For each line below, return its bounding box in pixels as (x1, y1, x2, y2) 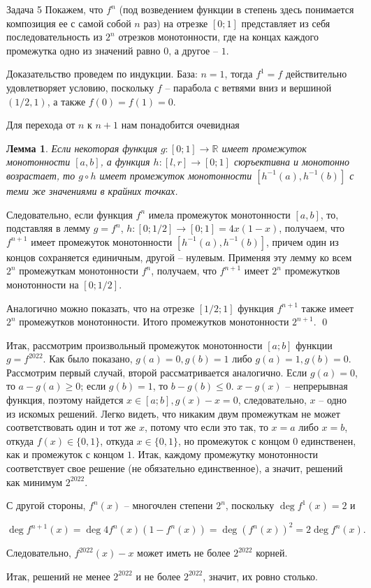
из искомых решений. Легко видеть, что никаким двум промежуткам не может (6, 406, 340, 420)
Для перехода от (6, 117, 75, 132)
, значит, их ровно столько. (203, 568, 318, 583)
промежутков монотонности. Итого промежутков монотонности (19, 314, 289, 329)
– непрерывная (285, 378, 348, 393)
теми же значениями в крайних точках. (6, 183, 178, 198)
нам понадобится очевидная (121, 117, 240, 132)
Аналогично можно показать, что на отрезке (6, 300, 195, 315)
